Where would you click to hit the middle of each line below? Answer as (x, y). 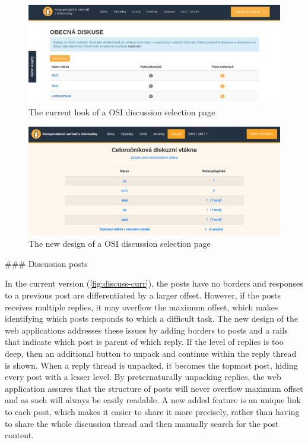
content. (19, 435)
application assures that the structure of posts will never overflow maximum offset (154, 388)
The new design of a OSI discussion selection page (120, 244)
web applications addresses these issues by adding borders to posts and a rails (146, 330)
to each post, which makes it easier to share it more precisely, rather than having (152, 411)
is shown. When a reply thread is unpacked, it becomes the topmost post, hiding (151, 365)
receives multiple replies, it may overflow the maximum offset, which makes (142, 307)
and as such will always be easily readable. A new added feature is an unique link (153, 400)
